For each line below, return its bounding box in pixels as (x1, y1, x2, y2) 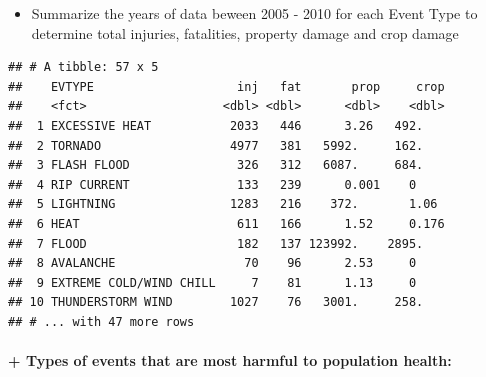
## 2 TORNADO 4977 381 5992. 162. (8, 138, 424, 153)
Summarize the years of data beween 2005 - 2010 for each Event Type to (31, 3, 478, 23)
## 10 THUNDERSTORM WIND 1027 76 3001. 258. (8, 295, 424, 310)
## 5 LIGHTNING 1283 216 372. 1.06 (8, 197, 438, 212)
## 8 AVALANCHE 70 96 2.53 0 (8, 256, 417, 271)
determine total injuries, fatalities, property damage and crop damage (31, 22, 459, 43)
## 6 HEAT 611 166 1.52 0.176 (8, 216, 445, 231)
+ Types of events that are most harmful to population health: (8, 350, 452, 371)
